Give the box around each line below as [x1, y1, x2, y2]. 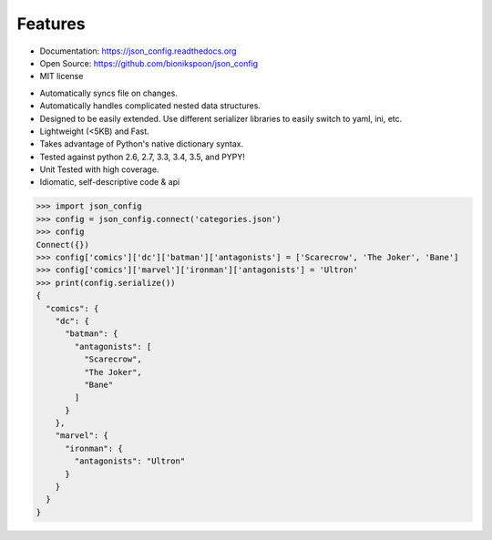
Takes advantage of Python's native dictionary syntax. [39, 138, 244, 149]
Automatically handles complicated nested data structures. [39, 100, 261, 111]
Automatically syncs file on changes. [39, 87, 178, 98]
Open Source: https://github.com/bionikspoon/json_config [39, 57, 259, 68]
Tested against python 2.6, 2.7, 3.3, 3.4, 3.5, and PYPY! [39, 151, 246, 162]
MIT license [39, 71, 84, 82]
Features [16, 14, 86, 34]
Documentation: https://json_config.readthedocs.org [39, 46, 237, 56]
